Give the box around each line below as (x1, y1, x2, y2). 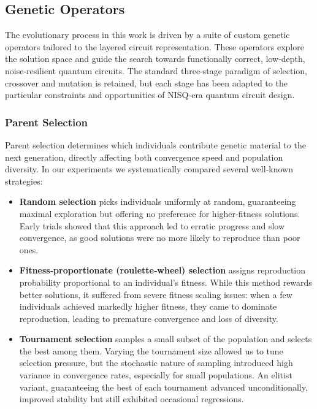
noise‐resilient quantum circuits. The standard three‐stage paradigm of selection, (5, 64, 307, 77)
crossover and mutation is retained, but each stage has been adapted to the (5, 76, 288, 89)
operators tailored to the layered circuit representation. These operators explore (5, 40, 304, 53)
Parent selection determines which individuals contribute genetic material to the (5, 138, 306, 151)
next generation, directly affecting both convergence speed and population (5, 150, 283, 163)
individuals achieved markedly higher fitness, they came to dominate (19, 300, 277, 313)
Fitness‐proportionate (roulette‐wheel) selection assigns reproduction (19, 264, 306, 277)
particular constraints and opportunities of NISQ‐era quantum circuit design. (5, 88, 295, 101)
